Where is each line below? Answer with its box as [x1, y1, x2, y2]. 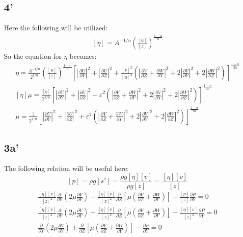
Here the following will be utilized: [4, 23, 108, 33]
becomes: [69, 51, 97, 61]
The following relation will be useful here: [4, 163, 129, 173]
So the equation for [4, 51, 62, 61]
